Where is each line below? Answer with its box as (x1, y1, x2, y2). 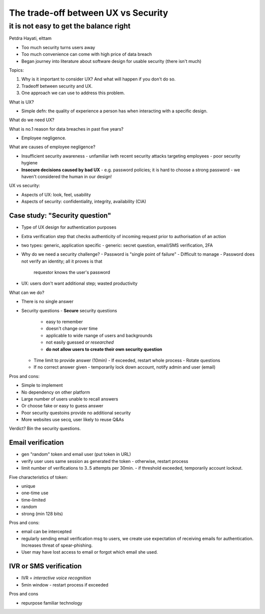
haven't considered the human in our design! (21, 174, 112, 180)
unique (21, 483, 35, 489)
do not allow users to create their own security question (46, 346, 162, 352)
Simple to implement (21, 382, 63, 388)
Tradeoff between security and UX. (21, 83, 93, 89)
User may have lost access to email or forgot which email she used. (21, 549, 158, 555)
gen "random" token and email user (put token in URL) (21, 452, 131, 457)
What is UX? (9, 99, 34, 105)
